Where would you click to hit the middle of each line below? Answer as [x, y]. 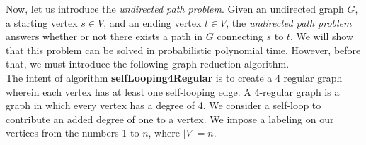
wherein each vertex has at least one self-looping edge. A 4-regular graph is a [173, 91]
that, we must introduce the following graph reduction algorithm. [148, 64]
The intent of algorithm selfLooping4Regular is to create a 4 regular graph [174, 77]
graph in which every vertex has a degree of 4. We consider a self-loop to [164, 105]
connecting [240, 36]
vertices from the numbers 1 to [73, 133]
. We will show [322, 36]
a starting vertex [42, 22]
